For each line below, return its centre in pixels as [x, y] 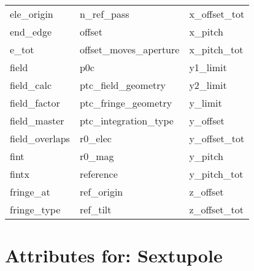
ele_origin [32, 14]
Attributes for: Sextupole [114, 255]
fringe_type [35, 209]
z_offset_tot [216, 209]
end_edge [31, 32]
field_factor [35, 103]
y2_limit [208, 85]
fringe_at [30, 192]
